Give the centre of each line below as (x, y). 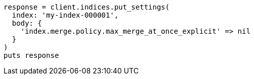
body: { (27, 23)
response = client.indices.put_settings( (87, 7)
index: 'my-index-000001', (65, 15)
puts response (31, 55)
